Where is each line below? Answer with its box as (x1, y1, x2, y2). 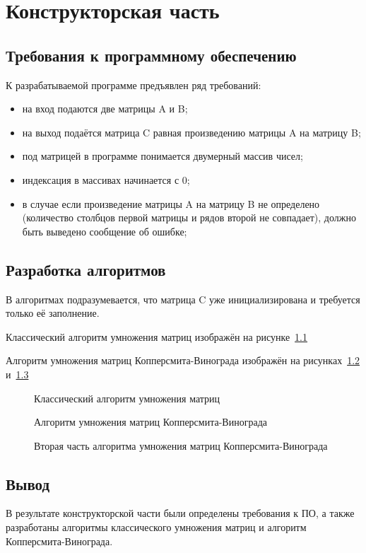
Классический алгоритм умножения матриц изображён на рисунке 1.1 (6, 329, 308, 344)
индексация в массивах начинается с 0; (22, 172, 190, 187)
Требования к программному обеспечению (6, 44, 297, 66)
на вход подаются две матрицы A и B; (22, 101, 188, 116)
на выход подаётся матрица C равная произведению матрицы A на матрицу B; (22, 124, 361, 139)
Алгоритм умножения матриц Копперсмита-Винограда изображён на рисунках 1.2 (6, 353, 360, 368)
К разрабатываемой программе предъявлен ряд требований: (6, 77, 261, 92)
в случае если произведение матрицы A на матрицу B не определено (22, 196, 320, 211)
